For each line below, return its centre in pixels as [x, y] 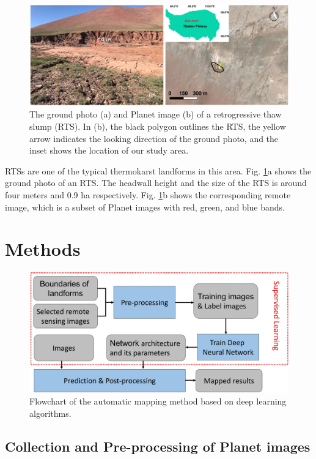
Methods [43, 249]
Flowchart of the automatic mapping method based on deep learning [158, 401]
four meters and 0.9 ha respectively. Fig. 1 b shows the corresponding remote [148, 194]
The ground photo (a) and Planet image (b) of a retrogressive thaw [156, 114]
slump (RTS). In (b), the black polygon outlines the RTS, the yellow [158, 126]
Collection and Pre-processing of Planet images [158, 446]
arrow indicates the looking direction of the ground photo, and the [154, 138]
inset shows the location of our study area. [109, 150]
